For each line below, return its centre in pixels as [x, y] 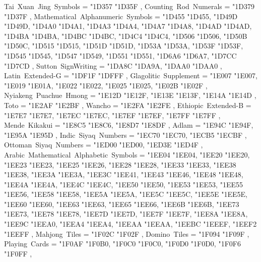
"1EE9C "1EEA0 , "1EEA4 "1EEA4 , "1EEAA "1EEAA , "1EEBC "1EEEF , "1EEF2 [130, 224]
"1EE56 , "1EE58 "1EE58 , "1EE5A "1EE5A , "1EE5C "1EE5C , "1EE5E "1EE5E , [126, 194]
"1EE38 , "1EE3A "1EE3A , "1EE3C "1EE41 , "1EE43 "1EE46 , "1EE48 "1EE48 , [124, 174]
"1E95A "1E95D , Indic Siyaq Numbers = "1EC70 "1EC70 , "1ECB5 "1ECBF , [125, 135]
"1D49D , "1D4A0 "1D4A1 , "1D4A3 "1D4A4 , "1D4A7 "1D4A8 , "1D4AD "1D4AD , [128, 26]
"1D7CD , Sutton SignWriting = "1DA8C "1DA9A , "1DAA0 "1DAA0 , [113, 65]
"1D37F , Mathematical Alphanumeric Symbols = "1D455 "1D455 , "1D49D [121, 16]
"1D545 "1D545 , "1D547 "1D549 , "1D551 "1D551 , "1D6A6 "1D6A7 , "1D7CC [120, 55]
